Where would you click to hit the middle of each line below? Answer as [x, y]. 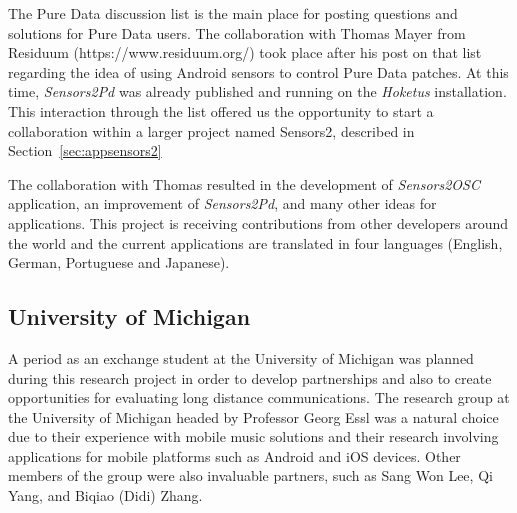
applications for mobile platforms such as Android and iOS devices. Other [234, 455]
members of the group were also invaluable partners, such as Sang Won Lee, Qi [250, 475]
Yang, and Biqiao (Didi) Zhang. [105, 495]
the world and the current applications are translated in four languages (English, [255, 242]
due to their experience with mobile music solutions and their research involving [253, 436]
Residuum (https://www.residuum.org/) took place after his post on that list [245, 52]
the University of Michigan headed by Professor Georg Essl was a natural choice [253, 416]
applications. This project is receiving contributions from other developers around [258, 222]
